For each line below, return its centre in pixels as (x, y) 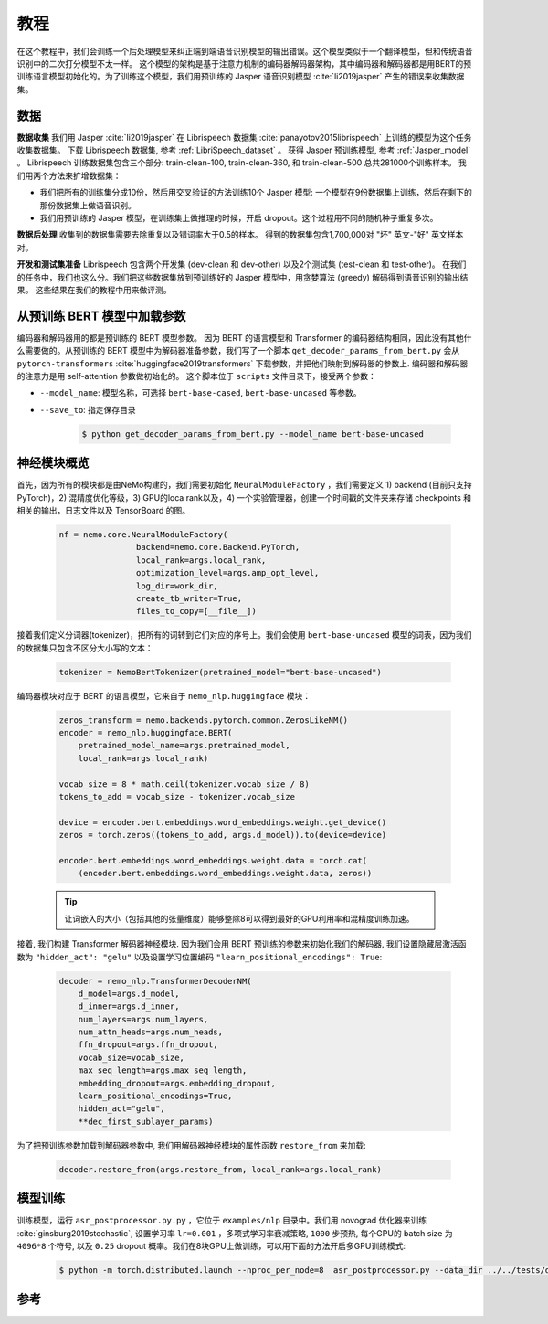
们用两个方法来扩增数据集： (69, 175)
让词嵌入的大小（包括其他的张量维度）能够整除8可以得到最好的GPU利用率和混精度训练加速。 (239, 918)
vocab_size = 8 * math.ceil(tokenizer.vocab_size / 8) (184, 784)
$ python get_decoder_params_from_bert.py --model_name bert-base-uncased (253, 434)
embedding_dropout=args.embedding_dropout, (177, 1083)
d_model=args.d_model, (129, 993)
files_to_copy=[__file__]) (196, 611)
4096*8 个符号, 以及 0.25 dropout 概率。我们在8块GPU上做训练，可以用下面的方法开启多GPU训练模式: (211, 1246)
